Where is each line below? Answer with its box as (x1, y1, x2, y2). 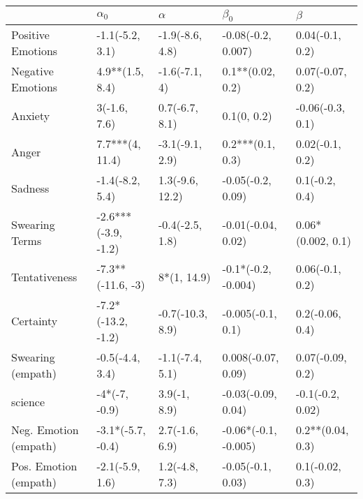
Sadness (11, 179, 50, 196)
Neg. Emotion (11, 422, 79, 438)
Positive (11, 27, 50, 43)
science (11, 393, 45, 410)
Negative (11, 63, 54, 80)
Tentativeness (11, 268, 77, 285)
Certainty (11, 313, 58, 329)
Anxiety (11, 107, 50, 124)
